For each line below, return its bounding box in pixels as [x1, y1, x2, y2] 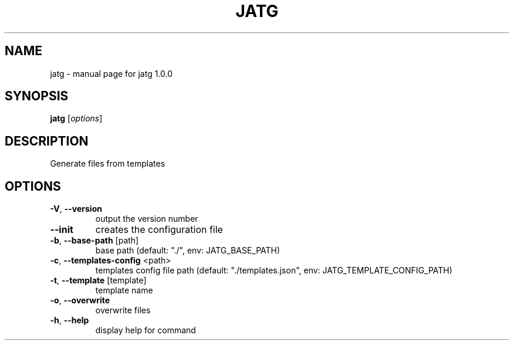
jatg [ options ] [50, 113, 103, 124]
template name [95, 285, 153, 296]
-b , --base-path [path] [50, 235, 139, 246]
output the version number [95, 214, 198, 224]
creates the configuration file [95, 224, 223, 236]
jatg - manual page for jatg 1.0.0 [50, 68, 173, 79]
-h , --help [50, 315, 89, 326]
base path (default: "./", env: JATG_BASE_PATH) [95, 245, 280, 256]
